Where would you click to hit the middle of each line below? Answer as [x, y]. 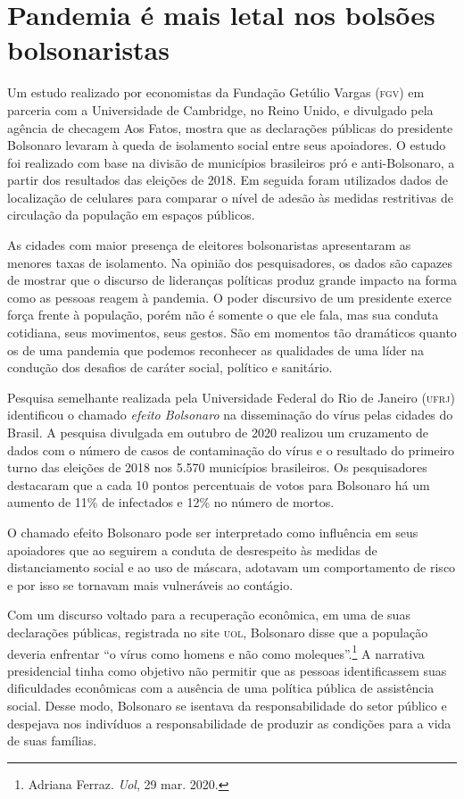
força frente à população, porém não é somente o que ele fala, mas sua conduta [223, 315]
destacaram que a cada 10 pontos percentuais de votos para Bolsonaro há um [219, 484]
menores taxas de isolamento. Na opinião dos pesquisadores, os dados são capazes [230, 262]
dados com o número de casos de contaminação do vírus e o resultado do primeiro [231, 449]
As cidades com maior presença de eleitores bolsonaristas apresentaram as [209, 245]
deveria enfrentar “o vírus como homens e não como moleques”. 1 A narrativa [216, 652]
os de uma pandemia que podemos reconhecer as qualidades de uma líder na [216, 350]
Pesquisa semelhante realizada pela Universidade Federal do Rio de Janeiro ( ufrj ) [231, 397]
